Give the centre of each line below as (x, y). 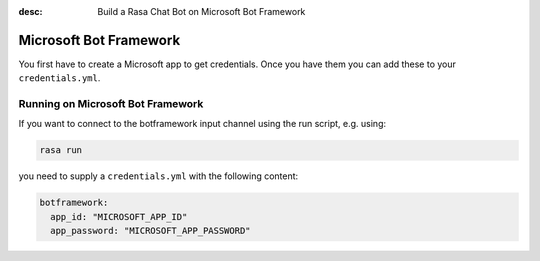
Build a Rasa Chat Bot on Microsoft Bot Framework (201, 11)
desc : (30, 11)
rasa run (61, 150)
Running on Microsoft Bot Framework (111, 104)
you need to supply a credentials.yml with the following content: (158, 176)
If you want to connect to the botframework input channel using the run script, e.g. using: (202, 124)
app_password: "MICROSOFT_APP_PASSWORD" (150, 231)
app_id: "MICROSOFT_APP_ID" (119, 216)
